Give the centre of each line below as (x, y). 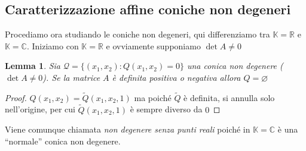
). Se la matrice (71, 77)
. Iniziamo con (53, 45)
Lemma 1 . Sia (33, 66)
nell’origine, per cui (40, 109)
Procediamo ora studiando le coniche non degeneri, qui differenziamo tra (137, 34)
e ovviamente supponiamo (153, 45)
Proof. (16, 97)
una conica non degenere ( (235, 66)
